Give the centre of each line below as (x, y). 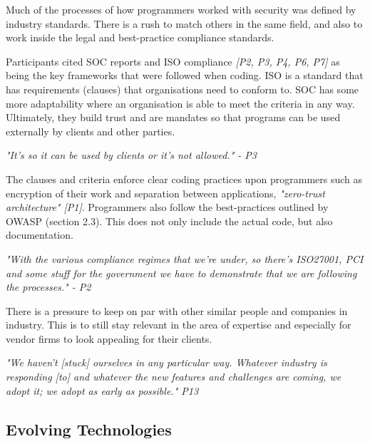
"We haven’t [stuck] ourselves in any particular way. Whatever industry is (166, 362)
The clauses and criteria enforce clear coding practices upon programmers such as (184, 179)
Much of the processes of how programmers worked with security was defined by (181, 9)
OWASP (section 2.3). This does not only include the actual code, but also (169, 221)
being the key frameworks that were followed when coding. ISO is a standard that (185, 75)
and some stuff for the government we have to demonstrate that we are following (181, 273)
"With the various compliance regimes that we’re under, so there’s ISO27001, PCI (185, 258)
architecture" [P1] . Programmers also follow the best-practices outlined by (167, 207)
